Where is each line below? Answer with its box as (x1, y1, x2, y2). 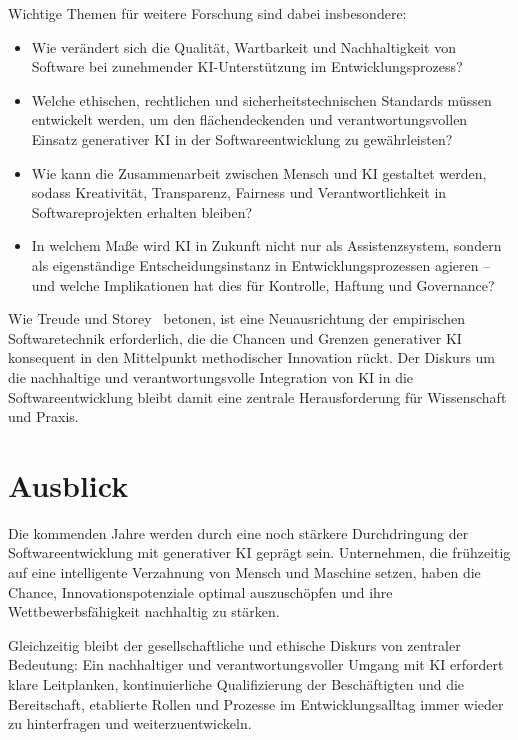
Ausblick (8, 464, 129, 505)
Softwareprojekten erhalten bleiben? (31, 201, 253, 222)
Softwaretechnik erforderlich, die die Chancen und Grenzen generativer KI (8, 327, 462, 348)
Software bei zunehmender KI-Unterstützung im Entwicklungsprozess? (31, 56, 463, 77)
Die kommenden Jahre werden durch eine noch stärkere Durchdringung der (8, 522, 469, 543)
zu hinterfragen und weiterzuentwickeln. (8, 713, 252, 734)
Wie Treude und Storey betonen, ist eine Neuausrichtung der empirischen (8, 308, 466, 329)
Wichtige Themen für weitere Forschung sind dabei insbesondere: (8, 3, 407, 23)
